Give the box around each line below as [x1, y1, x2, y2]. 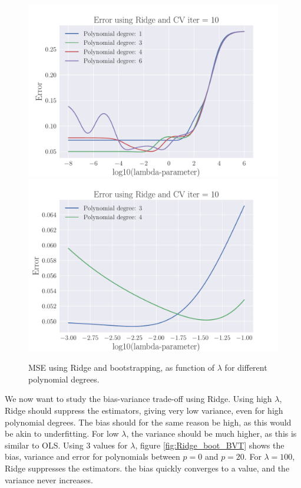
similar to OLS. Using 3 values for [5, 438, 128, 451]
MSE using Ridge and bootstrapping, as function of [28, 361, 215, 374]
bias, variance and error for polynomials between [5, 450, 180, 463]
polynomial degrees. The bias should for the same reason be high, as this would [5, 416, 292, 428]
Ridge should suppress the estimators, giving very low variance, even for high [5, 404, 283, 416]
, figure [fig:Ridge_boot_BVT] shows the [135, 438, 285, 451]
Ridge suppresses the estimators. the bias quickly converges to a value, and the [5, 461, 290, 474]
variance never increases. [5, 473, 93, 486]
